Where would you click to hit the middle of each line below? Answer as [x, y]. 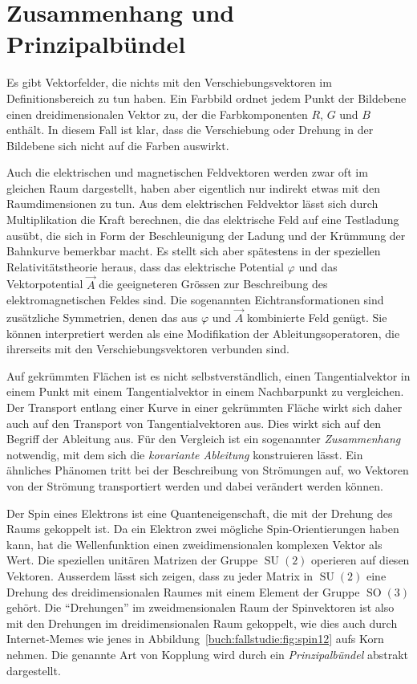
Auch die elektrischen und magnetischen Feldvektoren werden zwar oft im [187, 172]
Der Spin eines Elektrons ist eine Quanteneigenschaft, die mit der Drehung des [200, 513]
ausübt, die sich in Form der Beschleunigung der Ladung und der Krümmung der [206, 235]
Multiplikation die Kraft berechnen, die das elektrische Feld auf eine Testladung [203, 220]
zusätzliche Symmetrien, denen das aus [102, 318]
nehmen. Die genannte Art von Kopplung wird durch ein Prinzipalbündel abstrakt [208, 654]
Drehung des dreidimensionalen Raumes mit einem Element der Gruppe [183, 591]
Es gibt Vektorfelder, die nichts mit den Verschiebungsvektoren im [169, 82]
